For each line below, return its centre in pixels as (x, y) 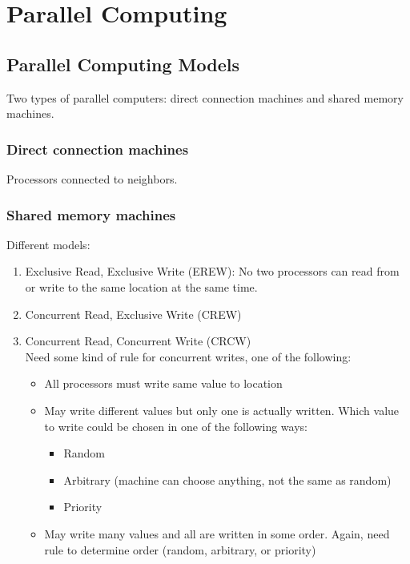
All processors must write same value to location (163, 383)
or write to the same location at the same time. (141, 286)
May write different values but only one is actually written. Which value (222, 410)
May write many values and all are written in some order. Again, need (217, 533)
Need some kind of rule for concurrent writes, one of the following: (188, 356)
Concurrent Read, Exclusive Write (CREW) (133, 314)
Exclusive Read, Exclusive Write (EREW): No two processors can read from (212, 271)
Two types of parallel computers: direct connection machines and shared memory (205, 97)
